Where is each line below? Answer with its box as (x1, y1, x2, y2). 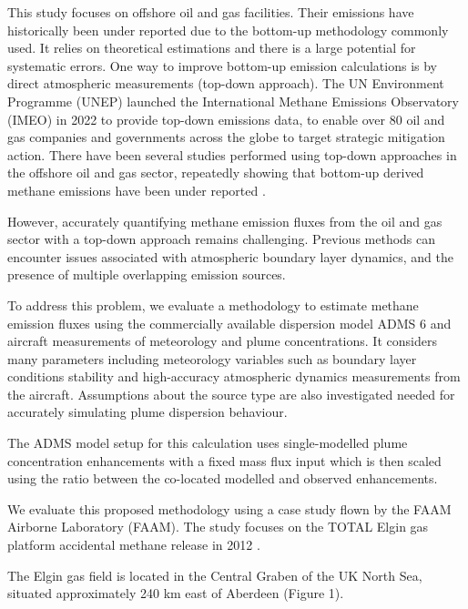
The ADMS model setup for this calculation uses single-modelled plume (7, 433, 408, 452)
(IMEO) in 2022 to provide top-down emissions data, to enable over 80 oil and (7, 109, 445, 128)
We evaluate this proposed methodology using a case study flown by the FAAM (7, 499, 452, 518)
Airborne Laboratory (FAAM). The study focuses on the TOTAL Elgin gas (7, 517, 429, 536)
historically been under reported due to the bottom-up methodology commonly (7, 20, 449, 39)
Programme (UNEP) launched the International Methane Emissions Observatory (7, 91, 459, 110)
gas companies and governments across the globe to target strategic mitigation (7, 127, 445, 147)
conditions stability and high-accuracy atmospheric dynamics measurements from (7, 367, 461, 386)
